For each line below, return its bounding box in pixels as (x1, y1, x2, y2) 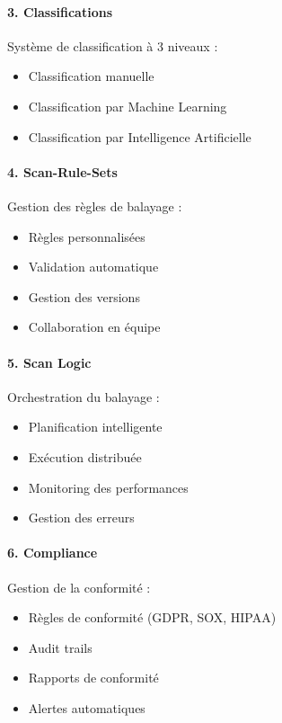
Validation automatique (28, 257, 159, 276)
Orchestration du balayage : (7, 387, 160, 406)
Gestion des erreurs (28, 508, 135, 527)
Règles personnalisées (28, 227, 145, 245)
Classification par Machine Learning (28, 96, 227, 115)
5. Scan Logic (7, 353, 92, 371)
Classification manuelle (28, 67, 154, 85)
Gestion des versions (28, 287, 140, 306)
